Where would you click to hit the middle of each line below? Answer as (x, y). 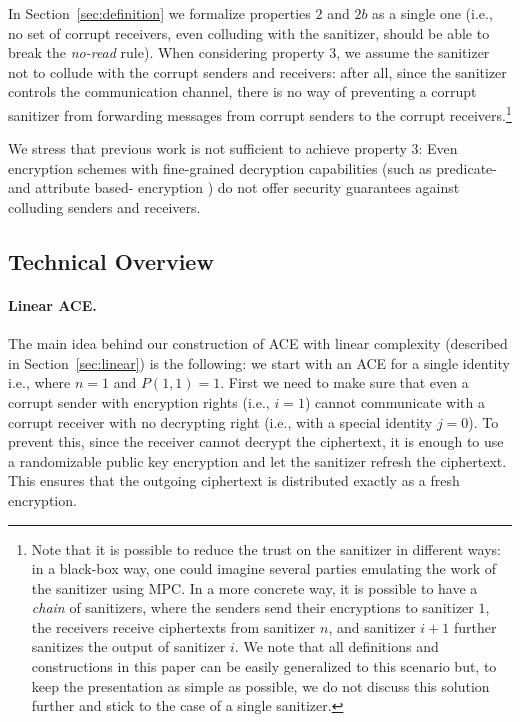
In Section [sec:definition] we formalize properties (159, 13)
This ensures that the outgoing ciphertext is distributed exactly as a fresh (234, 480)
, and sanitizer (372, 626)
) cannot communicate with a (394, 401)
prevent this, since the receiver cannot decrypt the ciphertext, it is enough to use (256, 441)
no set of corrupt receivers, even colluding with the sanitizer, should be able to (249, 32)
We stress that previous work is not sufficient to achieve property (207, 148)
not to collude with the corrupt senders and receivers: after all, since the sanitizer (257, 71)
